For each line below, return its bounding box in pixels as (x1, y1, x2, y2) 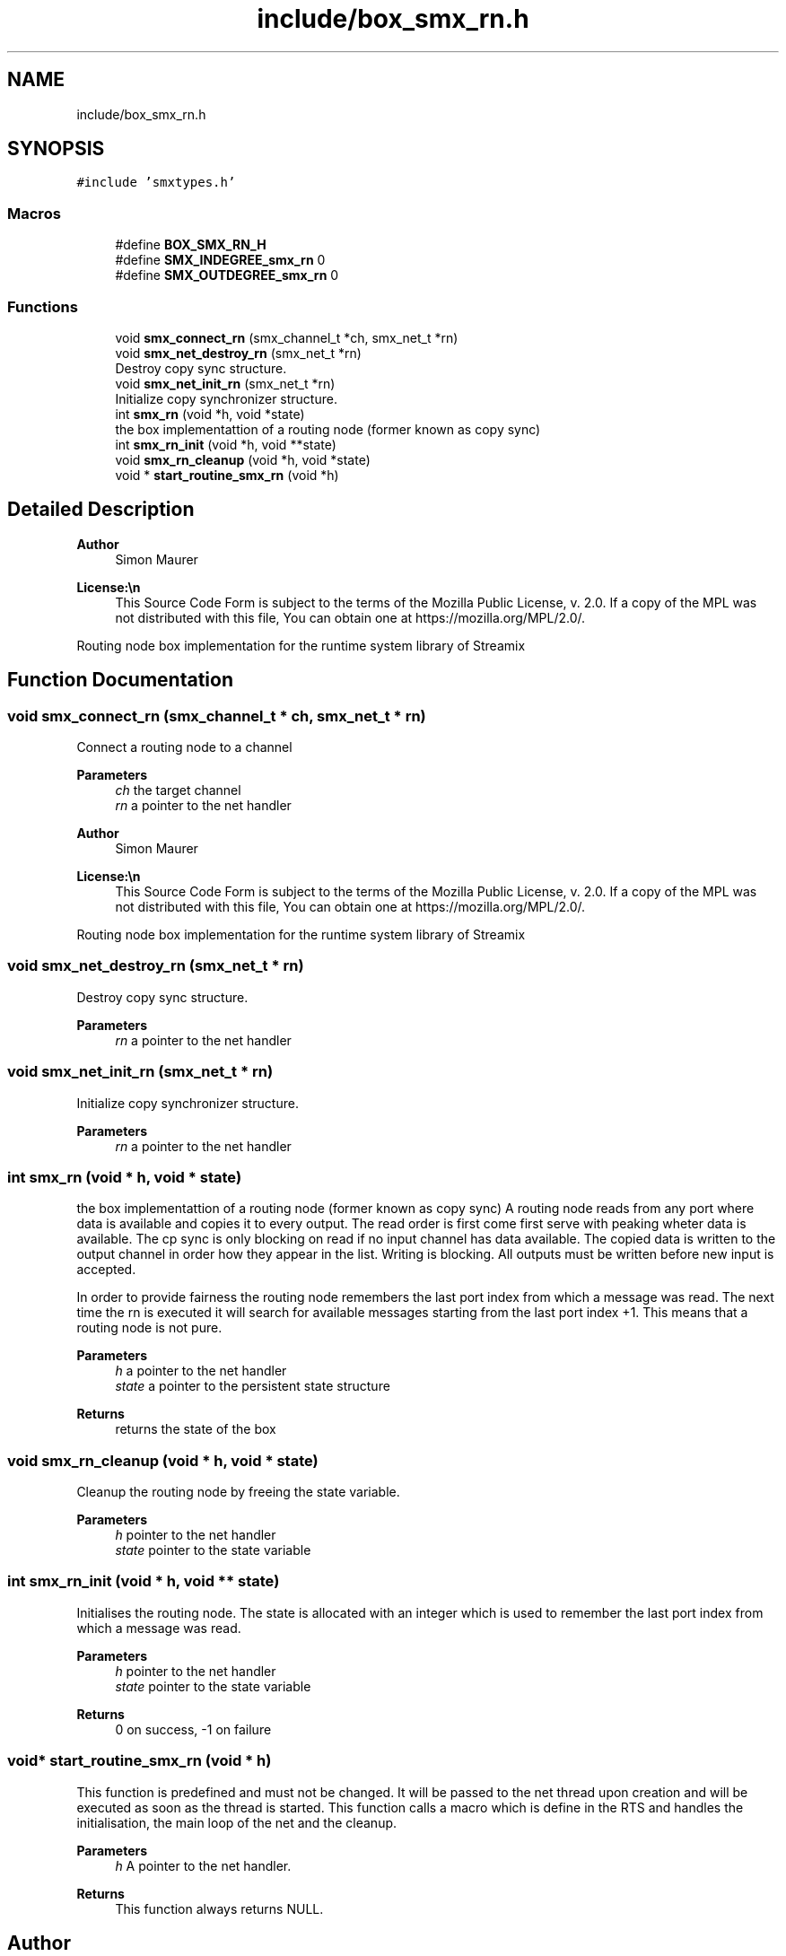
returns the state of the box (115, 1421, 276, 1437)
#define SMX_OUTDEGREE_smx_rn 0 (115, 267, 339, 284)
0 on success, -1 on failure (115, 1721, 272, 1737)
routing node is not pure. (76, 1320, 223, 1336)
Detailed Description (7, 498, 195, 521)
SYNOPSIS (7, 137, 105, 161)
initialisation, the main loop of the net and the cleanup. (76, 1814, 397, 1830)
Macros (7, 204, 61, 223)
